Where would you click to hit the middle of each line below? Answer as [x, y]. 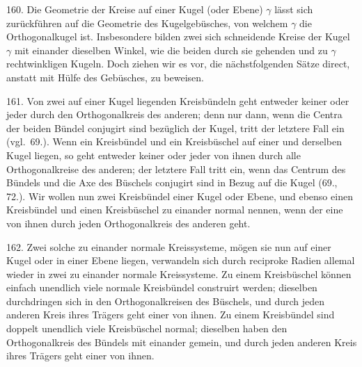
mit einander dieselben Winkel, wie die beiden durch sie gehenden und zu [171, 50]
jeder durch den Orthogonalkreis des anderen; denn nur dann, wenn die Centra [174, 114]
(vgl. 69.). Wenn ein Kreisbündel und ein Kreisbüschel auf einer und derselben [174, 141]
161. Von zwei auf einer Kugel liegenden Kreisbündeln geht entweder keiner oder [178, 100]
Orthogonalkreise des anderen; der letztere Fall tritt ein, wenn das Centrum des [176, 169]
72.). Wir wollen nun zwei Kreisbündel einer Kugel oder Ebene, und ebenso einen [180, 196]
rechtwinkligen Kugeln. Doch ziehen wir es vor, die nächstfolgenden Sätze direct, [178, 64]
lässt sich [294, 9]
